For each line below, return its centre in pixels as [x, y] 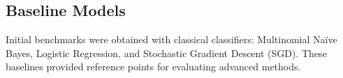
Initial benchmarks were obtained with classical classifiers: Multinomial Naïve [171, 39]
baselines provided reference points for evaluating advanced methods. [153, 67]
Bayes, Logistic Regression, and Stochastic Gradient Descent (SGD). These [166, 53]
